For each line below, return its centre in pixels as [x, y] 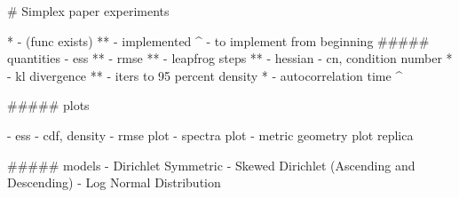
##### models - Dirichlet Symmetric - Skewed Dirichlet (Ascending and [211, 165]
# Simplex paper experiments [88, 11]
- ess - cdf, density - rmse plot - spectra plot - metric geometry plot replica [210, 135]
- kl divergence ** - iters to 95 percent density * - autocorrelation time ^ [205, 75]
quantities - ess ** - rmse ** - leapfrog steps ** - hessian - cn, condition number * [230, 58]
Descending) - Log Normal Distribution [114, 182]
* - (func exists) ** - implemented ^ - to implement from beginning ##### [218, 40]
